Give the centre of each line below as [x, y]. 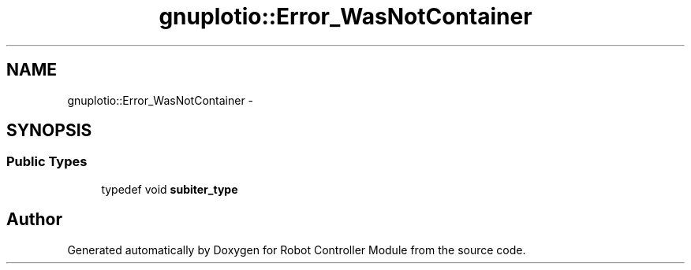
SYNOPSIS [49, 131]
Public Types [47, 162]
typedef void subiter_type [170, 189]
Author [34, 220]
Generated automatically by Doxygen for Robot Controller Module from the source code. [297, 250]
